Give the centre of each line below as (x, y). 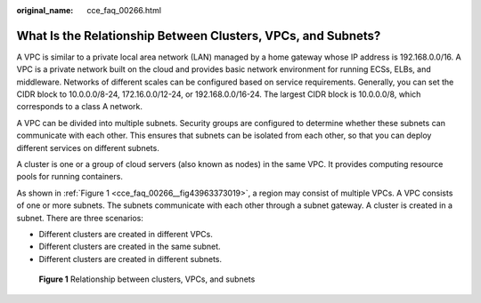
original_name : (45, 10)
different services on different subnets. (88, 148)
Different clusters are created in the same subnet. (130, 247)
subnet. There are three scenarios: (80, 218)
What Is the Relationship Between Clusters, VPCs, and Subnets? (199, 36)
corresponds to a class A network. (79, 107)
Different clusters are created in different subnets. (130, 259)
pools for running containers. (70, 177)
